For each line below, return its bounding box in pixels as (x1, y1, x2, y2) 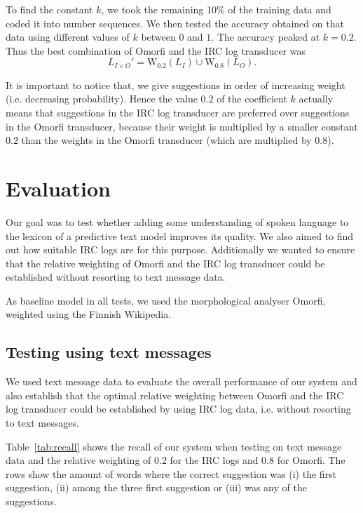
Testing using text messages (6, 341, 212, 363)
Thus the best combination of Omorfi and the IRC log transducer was (6, 43, 306, 58)
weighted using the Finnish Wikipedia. (6, 307, 172, 321)
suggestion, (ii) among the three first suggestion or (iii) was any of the (6, 480, 307, 495)
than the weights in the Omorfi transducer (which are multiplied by (21, 133, 312, 147)
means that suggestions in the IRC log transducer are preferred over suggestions (6, 105, 350, 120)
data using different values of (6, 29, 130, 44)
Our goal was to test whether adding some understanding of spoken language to (6, 214, 349, 229)
